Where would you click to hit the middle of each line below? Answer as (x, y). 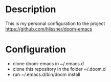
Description (31, 9)
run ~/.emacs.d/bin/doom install (46, 74)
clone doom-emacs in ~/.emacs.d (48, 63)
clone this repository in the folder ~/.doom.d (59, 69)
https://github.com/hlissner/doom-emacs (49, 29)
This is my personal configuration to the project (55, 23)
